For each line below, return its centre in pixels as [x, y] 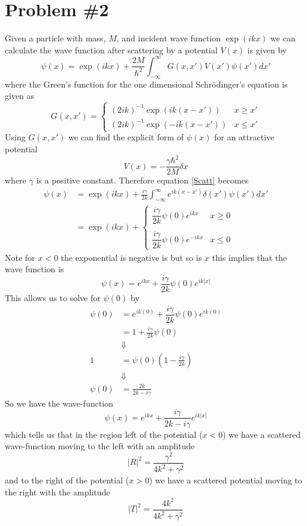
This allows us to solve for [53, 298]
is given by [267, 49]
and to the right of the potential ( [67, 480]
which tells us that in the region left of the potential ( [104, 434]
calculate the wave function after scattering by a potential [111, 49]
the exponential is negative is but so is [131, 257]
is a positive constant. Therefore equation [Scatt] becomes [142, 180]
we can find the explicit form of [126, 137]
